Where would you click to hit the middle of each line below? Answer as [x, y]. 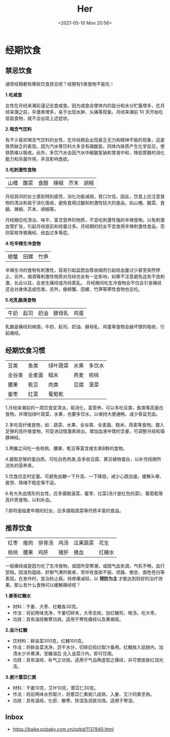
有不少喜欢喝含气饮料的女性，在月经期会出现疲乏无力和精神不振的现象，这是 [85, 140]
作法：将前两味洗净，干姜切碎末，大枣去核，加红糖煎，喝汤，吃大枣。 [86, 613]
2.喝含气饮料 [18, 129]
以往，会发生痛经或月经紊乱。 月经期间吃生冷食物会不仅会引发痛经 [92, 283]
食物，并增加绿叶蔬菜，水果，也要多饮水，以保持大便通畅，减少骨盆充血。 [83, 414]
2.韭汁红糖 [16, 630]
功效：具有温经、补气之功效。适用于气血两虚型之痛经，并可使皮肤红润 [86, 660]
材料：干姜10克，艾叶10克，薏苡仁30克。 [55, 688]
